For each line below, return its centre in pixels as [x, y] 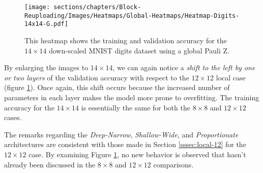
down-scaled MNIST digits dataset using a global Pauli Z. [139, 50]
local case [231, 77]
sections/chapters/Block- [97, 7]
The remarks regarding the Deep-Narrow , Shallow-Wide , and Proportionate [121, 134]
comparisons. [173, 164]
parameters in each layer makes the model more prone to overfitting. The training [132, 97]
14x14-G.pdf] [46, 24]
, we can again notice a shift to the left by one [184, 67]
